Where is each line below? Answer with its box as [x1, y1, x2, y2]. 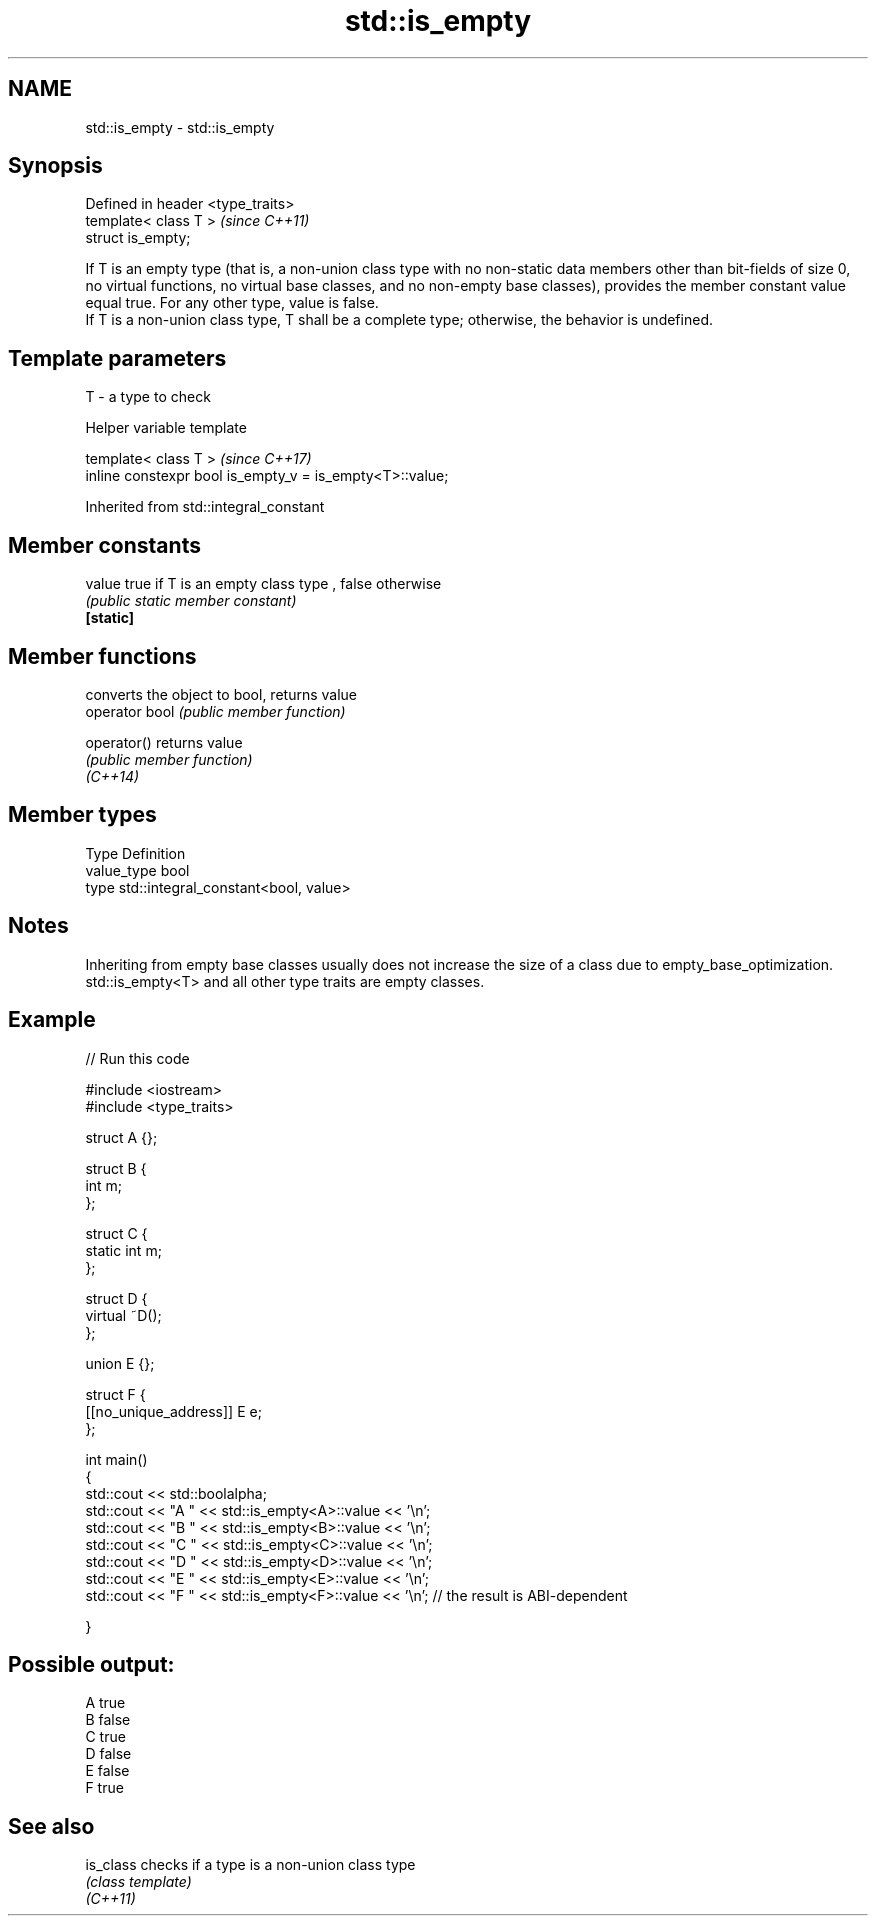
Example [8, 1007, 96, 1033]
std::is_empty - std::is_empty [85, 118, 275, 136]
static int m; [85, 1241, 162, 1259]
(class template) [85, 1873, 192, 1891]
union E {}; [85, 1354, 155, 1372]
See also [8, 1813, 95, 1839]
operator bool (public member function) [85, 702, 346, 720]
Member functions [8, 643, 197, 669]
